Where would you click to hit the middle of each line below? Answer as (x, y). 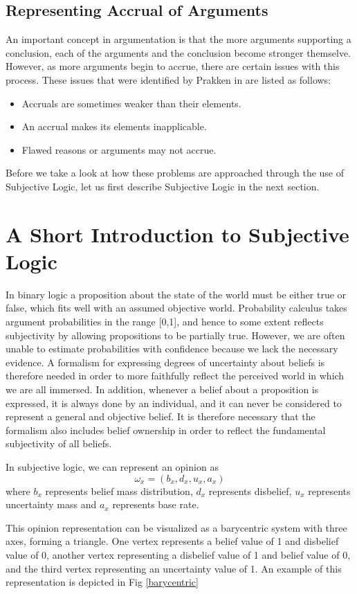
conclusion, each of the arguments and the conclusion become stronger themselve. (178, 52)
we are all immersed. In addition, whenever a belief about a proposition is (162, 389)
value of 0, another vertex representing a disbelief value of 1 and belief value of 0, (178, 554)
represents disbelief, (250, 490)
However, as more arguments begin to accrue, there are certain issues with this (173, 66)
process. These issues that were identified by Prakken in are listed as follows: (168, 79)
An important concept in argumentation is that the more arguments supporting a (178, 39)
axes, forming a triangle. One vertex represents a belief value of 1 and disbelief (172, 541)
